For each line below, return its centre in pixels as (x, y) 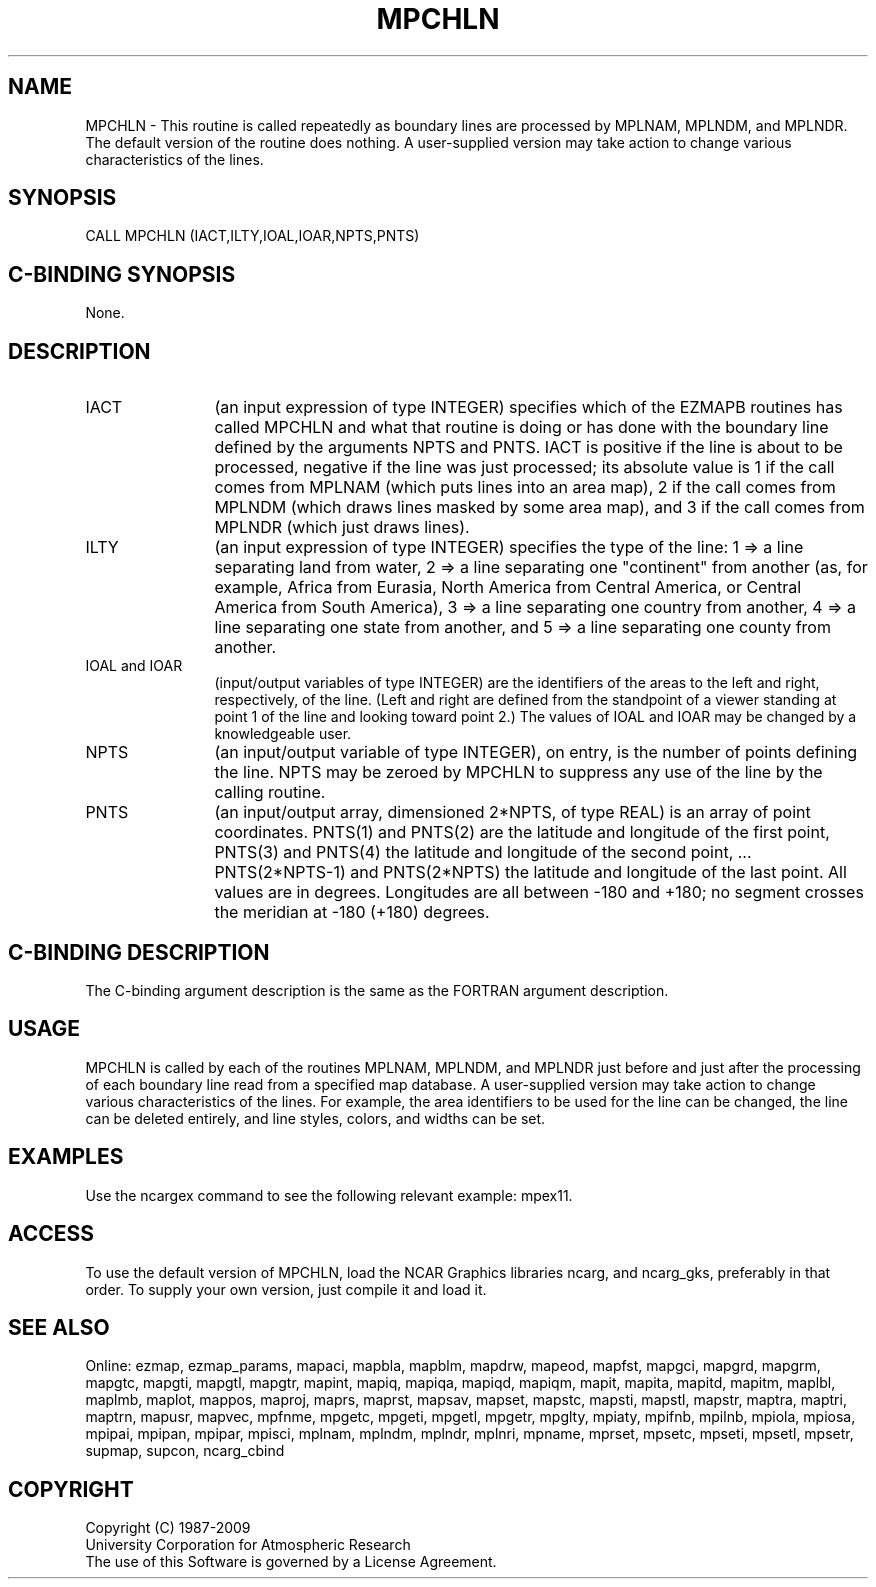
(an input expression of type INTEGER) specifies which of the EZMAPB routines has (528, 407)
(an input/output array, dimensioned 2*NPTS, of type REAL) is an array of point (512, 812)
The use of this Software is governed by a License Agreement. (291, 1562)
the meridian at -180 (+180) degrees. (352, 912)
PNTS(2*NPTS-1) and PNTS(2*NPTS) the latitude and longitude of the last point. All (530, 872)
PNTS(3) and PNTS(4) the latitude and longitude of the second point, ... (483, 852)
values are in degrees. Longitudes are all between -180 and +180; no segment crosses (539, 892)
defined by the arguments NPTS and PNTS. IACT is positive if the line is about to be (528, 447)
